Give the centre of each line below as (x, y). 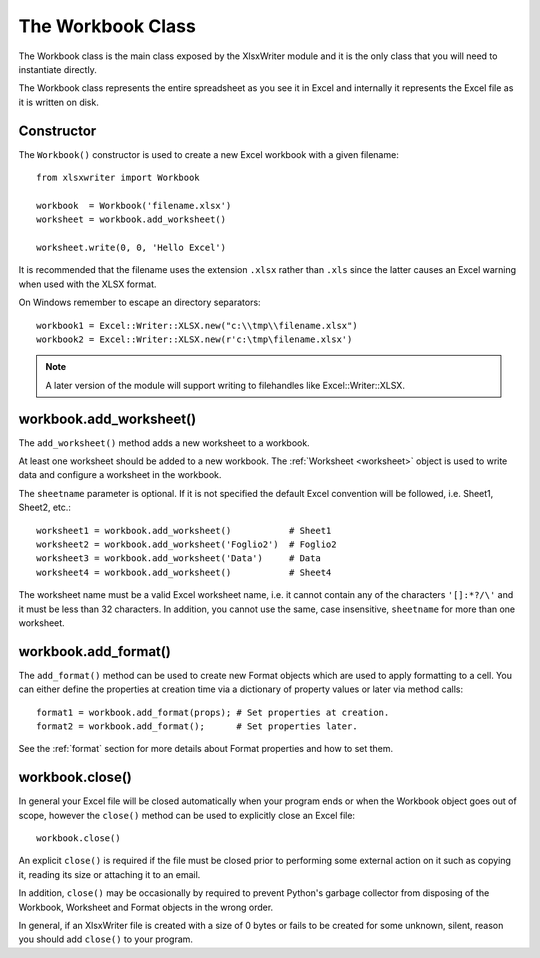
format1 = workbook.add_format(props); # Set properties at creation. (213, 712)
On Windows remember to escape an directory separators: (139, 302)
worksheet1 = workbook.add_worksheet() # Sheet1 (184, 530)
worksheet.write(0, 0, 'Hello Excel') (131, 247)
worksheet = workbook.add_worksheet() (131, 219)
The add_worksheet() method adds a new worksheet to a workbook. (164, 442)
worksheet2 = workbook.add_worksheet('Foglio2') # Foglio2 (186, 544)
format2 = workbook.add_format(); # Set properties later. (197, 726)
